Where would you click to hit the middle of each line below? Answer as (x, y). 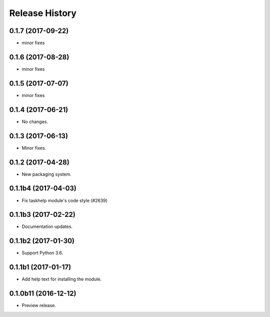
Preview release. (39, 305)
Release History (43, 13)
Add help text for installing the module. (62, 279)
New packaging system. (47, 174)
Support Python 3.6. (42, 253)
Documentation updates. (47, 227)
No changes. (35, 121)
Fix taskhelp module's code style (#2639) (64, 200)
